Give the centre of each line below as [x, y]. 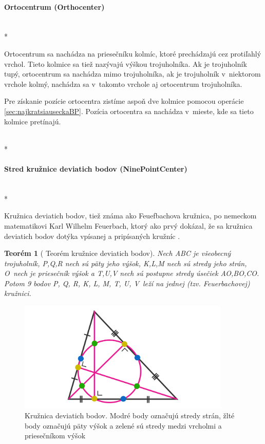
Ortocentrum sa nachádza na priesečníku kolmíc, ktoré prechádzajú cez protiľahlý [133, 53]
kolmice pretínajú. [33, 121]
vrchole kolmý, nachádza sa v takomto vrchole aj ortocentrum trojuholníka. [123, 84]
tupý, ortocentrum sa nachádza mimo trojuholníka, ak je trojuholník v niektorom [132, 74]
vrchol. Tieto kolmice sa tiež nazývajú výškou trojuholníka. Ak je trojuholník [126, 63]
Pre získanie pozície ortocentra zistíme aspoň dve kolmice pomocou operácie [124, 101]
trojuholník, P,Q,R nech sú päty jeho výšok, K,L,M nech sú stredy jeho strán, [126, 263]
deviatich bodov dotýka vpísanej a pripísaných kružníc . [92, 236]
